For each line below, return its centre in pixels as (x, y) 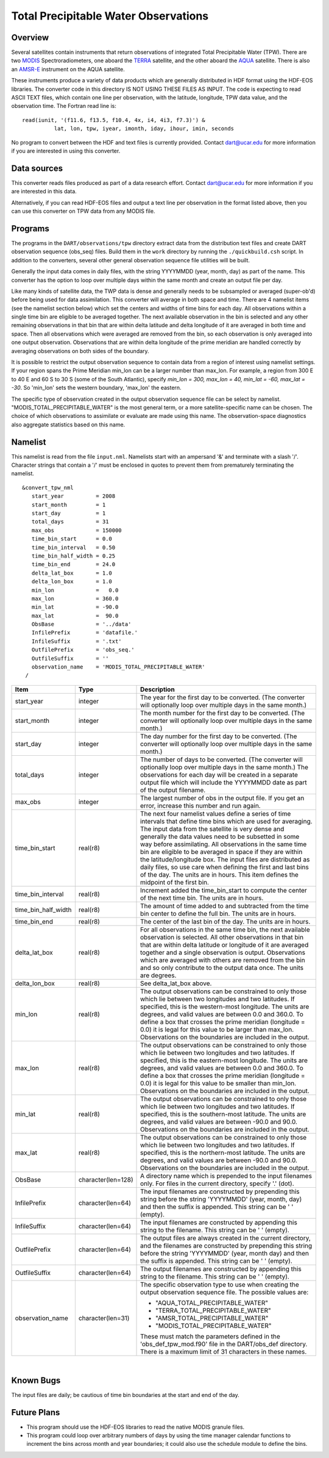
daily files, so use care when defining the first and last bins (225, 867)
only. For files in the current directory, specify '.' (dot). (218, 1183)
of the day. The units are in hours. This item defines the (219, 874)
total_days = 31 (70, 522)
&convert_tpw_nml (48, 487)
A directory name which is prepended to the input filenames (226, 1176)
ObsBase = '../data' (81, 624)
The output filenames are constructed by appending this (221, 1269)
